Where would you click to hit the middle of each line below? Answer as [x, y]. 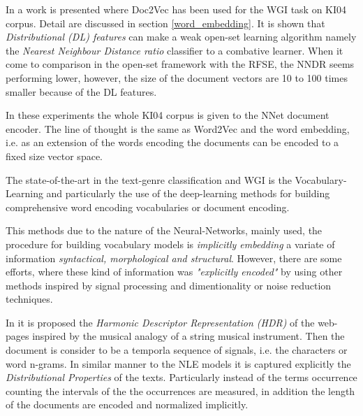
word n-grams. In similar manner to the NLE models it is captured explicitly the [178, 363]
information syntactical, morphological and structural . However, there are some [174, 258]
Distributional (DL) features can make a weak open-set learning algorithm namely [181, 37]
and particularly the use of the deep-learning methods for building [188, 193]
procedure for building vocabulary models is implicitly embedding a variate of [170, 244]
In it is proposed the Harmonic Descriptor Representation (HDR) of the [160, 322]
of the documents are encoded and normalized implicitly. [127, 404]
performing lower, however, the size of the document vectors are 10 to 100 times [177, 77]
